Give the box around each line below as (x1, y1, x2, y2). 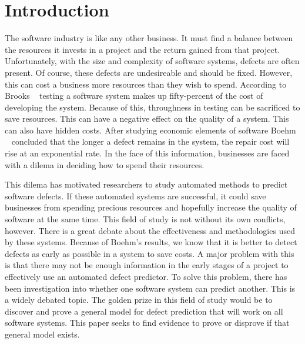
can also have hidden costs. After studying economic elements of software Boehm (5, 123, 296, 136)
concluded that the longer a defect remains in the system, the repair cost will (11, 135, 290, 148)
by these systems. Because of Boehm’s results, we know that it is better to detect (5, 236, 297, 248)
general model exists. (5, 328, 80, 340)
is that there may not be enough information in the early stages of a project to (5, 259, 289, 271)
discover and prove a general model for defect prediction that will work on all (5, 305, 283, 317)
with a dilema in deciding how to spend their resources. (5, 158, 205, 171)
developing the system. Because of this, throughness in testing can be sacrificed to (5, 101, 300, 113)
